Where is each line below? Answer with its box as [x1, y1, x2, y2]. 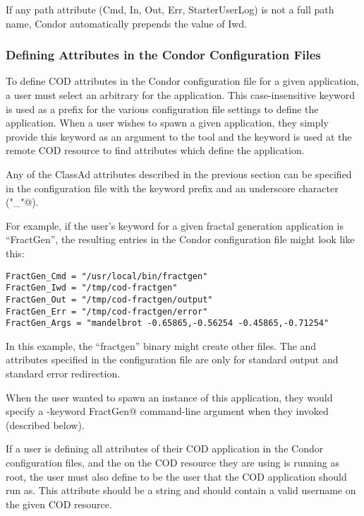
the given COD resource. [6, 496, 112, 511]
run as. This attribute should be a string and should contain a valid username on [6, 483, 356, 498]
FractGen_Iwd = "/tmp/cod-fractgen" [6, 283, 178, 293]
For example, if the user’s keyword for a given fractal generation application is [6, 218, 344, 233]
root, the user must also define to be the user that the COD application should [6, 469, 347, 483]
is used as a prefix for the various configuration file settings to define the [6, 101, 319, 116]
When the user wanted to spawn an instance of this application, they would [6, 389, 333, 404]
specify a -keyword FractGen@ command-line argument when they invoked [6, 404, 329, 418]
